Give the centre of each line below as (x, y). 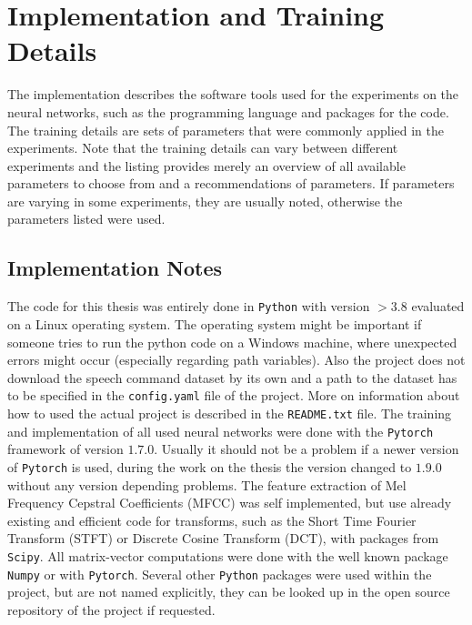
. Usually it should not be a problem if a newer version (306, 449)
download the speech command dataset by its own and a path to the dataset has (232, 377)
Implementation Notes (115, 268)
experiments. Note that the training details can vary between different (203, 148)
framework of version (65, 449)
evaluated (438, 306)
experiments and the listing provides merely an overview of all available (206, 165)
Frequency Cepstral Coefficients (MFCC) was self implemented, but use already (230, 503)
